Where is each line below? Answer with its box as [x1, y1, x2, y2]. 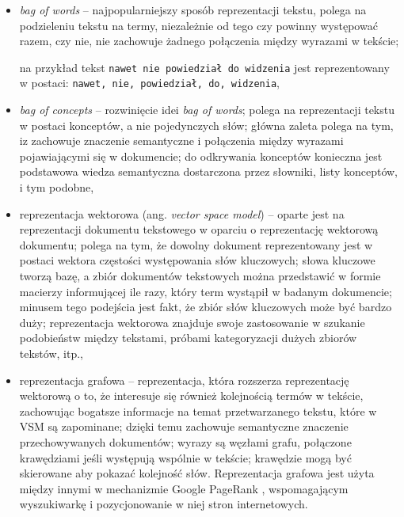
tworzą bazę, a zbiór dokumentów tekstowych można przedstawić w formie [19, 268, 381, 284]
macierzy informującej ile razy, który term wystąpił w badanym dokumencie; [19, 283, 392, 299]
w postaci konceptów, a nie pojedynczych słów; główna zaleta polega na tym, [19, 116, 394, 133]
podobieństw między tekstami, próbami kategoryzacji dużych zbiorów [19, 329, 357, 346]
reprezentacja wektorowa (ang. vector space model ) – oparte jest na [19, 205, 345, 222]
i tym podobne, [19, 179, 94, 196]
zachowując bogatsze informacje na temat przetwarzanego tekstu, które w [19, 402, 377, 419]
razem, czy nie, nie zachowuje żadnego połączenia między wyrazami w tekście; [19, 32, 399, 49]
